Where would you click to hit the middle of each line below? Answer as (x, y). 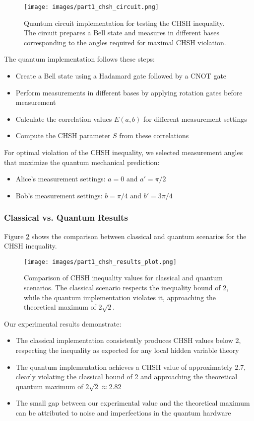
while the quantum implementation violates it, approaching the (120, 297)
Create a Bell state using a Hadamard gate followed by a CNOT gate (121, 76)
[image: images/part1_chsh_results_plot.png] (100, 262)
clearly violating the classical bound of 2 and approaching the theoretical (127, 377)
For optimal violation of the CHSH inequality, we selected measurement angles (124, 152)
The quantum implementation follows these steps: (80, 59)
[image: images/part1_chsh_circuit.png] (92, 7)
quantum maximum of (49, 386)
